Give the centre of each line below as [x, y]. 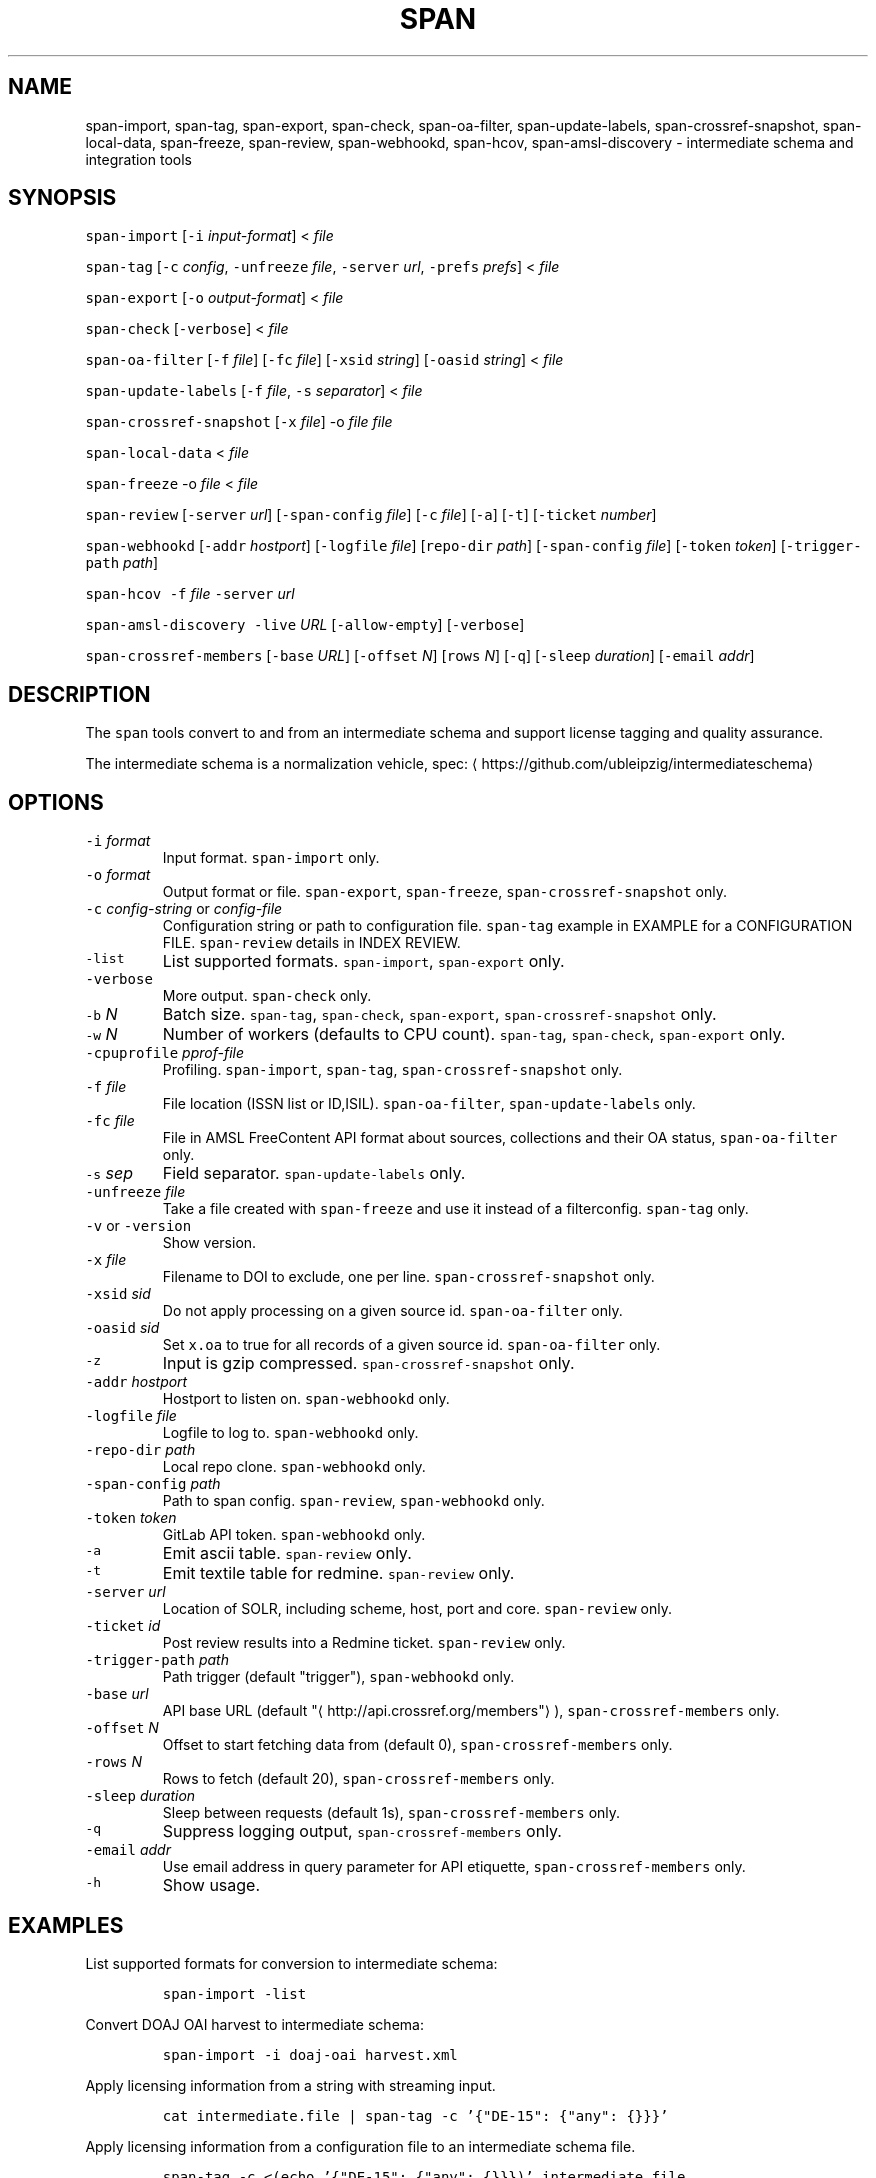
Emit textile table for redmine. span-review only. [338, 1573]
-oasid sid [122, 1328]
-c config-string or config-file [184, 909]
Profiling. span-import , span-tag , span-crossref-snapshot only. [392, 1070]
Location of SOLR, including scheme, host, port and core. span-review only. [417, 1609]
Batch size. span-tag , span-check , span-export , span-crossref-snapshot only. [439, 1014]
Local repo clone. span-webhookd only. [294, 1467]
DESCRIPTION [79, 694]
